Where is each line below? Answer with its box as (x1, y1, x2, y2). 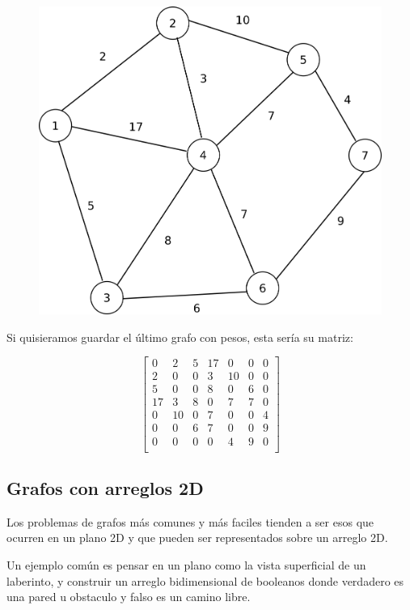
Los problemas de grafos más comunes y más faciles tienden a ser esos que (6, 513, 374, 530)
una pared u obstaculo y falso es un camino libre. (6, 588, 251, 605)
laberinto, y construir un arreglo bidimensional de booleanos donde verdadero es (6, 572, 404, 589)
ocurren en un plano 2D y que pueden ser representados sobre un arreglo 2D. (6, 529, 388, 546)
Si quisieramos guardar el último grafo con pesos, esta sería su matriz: (6, 328, 353, 345)
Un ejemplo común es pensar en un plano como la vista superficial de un (6, 556, 366, 573)
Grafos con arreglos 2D (6, 475, 204, 500)
